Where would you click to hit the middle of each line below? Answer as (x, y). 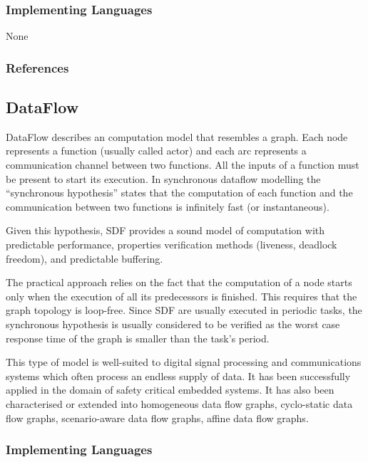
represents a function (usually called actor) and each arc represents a (156, 151)
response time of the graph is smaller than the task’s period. (138, 338)
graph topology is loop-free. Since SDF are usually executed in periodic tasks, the (184, 310)
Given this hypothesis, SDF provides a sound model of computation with (165, 230)
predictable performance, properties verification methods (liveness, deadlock (172, 245)
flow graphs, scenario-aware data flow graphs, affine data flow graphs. (157, 418)
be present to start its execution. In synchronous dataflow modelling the (163, 178)
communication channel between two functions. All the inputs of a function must (183, 165)
